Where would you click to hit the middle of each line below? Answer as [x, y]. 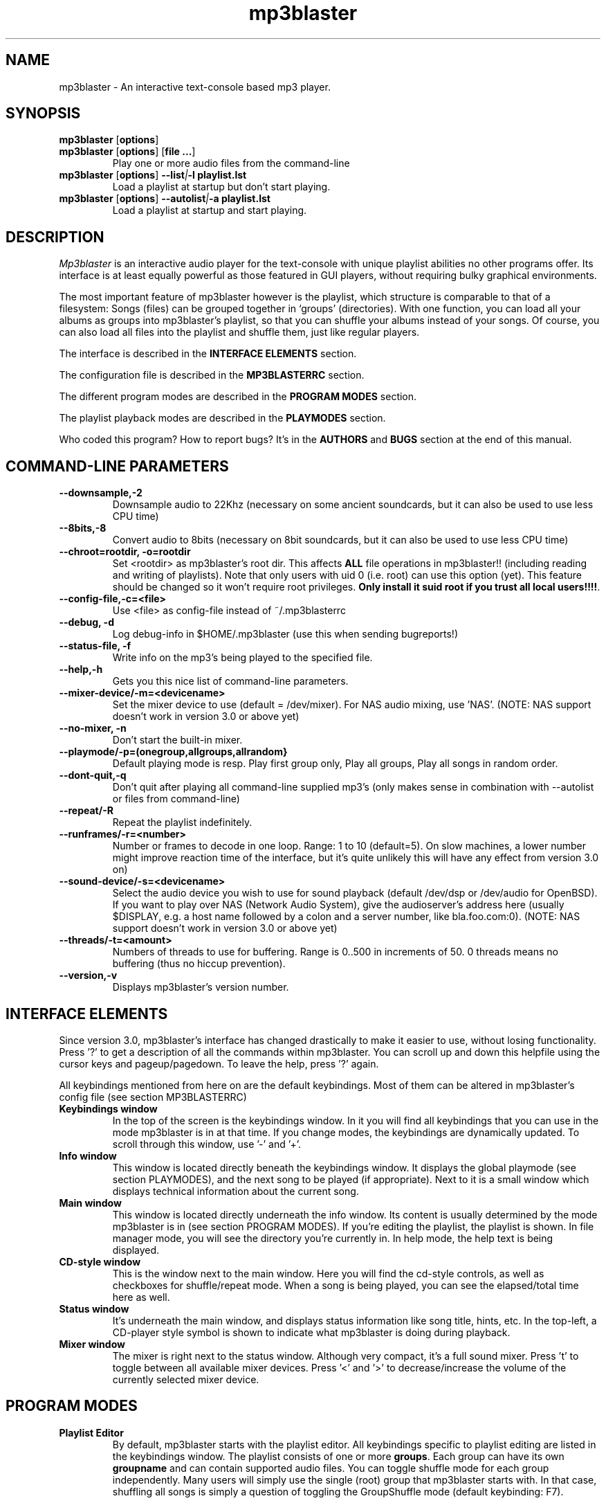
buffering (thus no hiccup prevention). [199, 964]
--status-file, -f [95, 646]
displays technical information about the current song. [236, 1191]
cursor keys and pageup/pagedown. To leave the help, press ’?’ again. [219, 1063]
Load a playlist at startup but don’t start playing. [221, 187]
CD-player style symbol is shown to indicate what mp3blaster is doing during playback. [311, 1332]
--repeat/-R [86, 811]
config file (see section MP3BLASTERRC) [153, 1097]
